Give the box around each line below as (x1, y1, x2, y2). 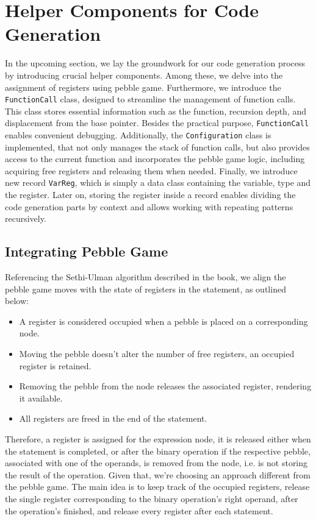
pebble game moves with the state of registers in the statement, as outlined (5, 282, 286, 295)
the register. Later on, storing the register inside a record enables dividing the (5, 188, 296, 201)
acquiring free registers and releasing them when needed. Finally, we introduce (5, 164, 298, 177)
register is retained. (19, 359, 92, 372)
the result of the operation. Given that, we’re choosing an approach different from (5, 468, 311, 481)
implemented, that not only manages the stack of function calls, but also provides (5, 140, 310, 153)
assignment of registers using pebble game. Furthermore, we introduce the (5, 80, 281, 93)
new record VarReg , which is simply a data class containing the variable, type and (5, 176, 311, 189)
